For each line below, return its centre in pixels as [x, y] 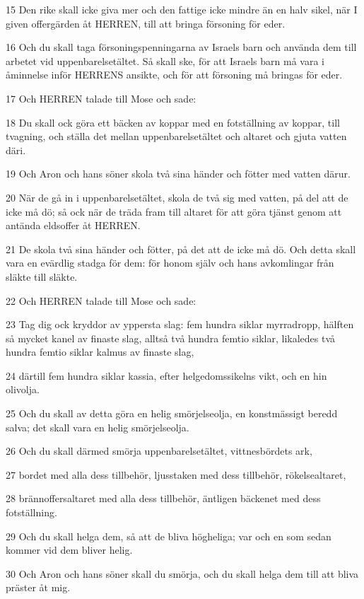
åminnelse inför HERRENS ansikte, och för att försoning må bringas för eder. [174, 75]
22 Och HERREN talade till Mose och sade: [101, 300]
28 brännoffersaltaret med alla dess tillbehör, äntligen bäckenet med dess [163, 498]
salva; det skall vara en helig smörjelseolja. [98, 427]
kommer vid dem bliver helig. [69, 550]
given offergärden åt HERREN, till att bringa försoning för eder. [146, 23]
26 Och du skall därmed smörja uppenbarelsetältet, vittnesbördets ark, [159, 451]
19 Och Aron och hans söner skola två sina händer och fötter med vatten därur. [178, 174]
